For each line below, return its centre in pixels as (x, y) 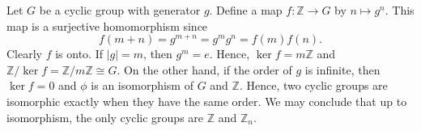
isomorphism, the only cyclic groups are (105, 117)
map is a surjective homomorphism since (107, 25)
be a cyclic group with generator (120, 10)
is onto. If (79, 54)
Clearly (24, 54)
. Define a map (246, 10)
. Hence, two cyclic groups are (313, 85)
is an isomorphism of (142, 85)
